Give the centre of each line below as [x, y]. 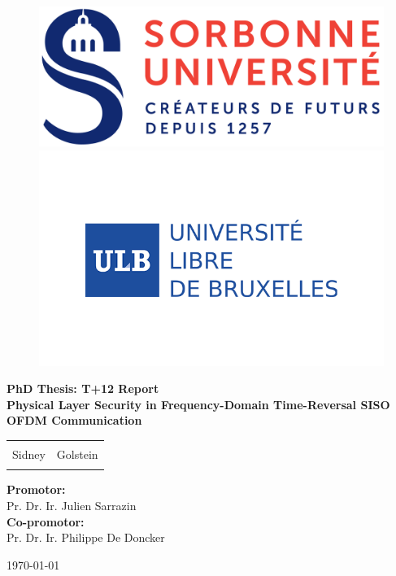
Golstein [77, 454]
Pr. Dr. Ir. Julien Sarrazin [72, 505]
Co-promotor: [46, 521]
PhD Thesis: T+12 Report [83, 388]
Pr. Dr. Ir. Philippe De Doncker [86, 537]
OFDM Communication [74, 420]
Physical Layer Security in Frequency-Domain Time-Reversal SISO [198, 404]
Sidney [29, 454]
